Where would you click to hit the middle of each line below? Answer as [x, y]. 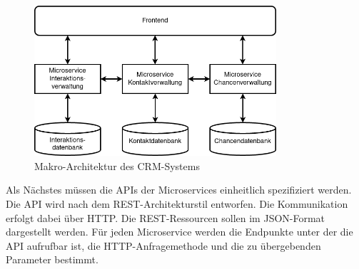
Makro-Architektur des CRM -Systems [117, 165]
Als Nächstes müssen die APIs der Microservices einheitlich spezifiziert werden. [179, 190]
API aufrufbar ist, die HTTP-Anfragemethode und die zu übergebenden [163, 245]
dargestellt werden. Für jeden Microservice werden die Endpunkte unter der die [179, 232]
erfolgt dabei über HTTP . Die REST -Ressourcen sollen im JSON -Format [166, 217]
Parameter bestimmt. [52, 259]
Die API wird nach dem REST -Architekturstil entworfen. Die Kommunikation [177, 204]
